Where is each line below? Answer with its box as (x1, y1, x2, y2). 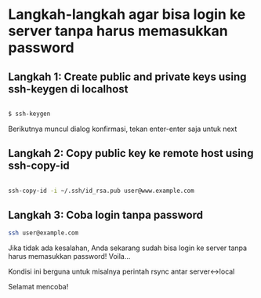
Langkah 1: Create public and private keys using (8, 70, 247, 83)
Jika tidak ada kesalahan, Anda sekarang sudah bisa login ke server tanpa (8, 243, 248, 253)
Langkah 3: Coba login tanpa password (8, 208, 204, 221)
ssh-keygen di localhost (8, 82, 129, 96)
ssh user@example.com (8, 229, 79, 237)
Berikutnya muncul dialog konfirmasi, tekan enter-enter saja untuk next (8, 124, 237, 133)
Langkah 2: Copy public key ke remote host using (8, 147, 254, 160)
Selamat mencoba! (8, 282, 69, 292)
